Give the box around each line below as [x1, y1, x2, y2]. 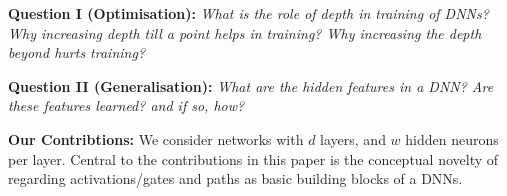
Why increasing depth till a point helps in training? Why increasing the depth [8, 22, 482, 43]
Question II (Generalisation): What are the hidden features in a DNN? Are [8, 75, 494, 96]
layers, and [320, 128, 386, 149]
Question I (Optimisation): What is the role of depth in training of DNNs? [8, 3, 489, 23]
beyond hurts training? [8, 42, 146, 63]
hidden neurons [405, 128, 499, 149]
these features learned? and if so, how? [8, 95, 245, 116]
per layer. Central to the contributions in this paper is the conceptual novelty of [8, 148, 499, 169]
